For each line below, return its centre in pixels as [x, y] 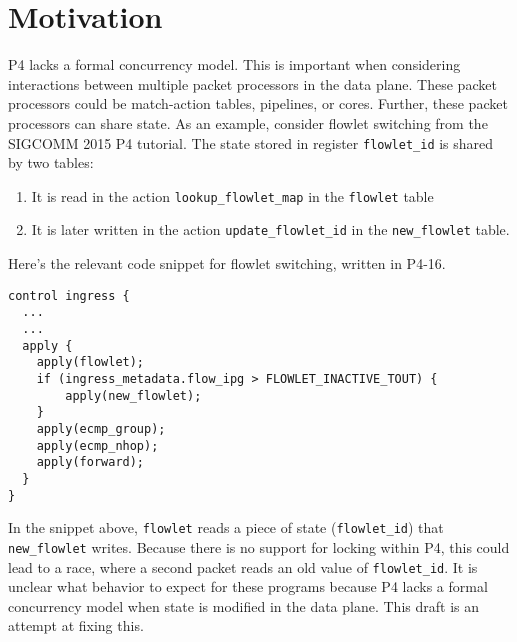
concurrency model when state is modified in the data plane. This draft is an [243, 605]
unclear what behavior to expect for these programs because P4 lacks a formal [248, 586]
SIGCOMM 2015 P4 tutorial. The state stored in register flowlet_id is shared [251, 142]
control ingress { [69, 295]
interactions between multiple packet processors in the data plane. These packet [252, 83]
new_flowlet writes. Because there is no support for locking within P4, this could [259, 546]
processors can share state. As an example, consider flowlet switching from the [248, 122]
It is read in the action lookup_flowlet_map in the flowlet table [232, 195]
